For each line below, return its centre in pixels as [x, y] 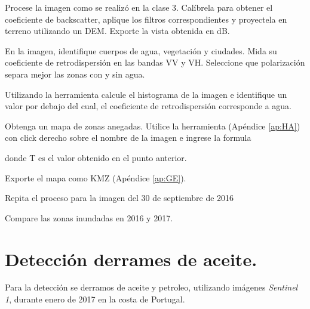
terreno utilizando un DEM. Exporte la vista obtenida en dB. [117, 31]
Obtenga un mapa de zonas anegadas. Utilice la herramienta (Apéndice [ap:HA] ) [153, 126]
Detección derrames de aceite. [131, 259]
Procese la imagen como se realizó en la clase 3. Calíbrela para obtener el [139, 7]
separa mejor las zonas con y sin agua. [75, 74]
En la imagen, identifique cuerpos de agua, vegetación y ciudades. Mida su [141, 50]
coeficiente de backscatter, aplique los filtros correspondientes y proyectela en [146, 19]
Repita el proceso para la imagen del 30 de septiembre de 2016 [119, 198]
